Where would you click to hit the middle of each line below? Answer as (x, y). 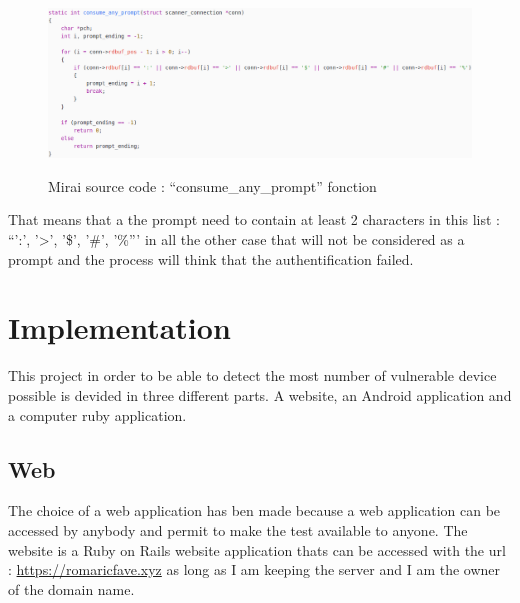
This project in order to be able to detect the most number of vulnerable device (252, 375)
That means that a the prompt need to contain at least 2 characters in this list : (254, 219)
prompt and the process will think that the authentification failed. (211, 258)
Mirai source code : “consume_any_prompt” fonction (212, 185)
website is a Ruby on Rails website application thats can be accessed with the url (257, 549)
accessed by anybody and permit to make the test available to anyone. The (238, 529)
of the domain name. (71, 588)
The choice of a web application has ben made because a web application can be (254, 510)
